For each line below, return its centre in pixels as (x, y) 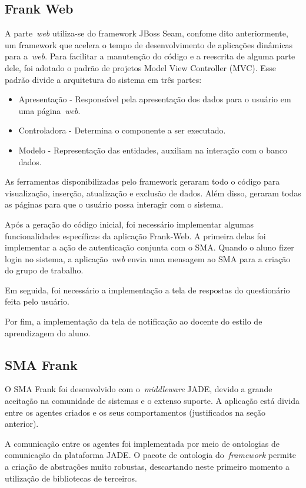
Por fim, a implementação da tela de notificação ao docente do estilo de (134, 321)
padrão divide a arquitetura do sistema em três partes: (103, 79)
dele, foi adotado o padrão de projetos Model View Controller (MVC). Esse (141, 67)
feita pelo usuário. (37, 301)
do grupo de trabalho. (44, 270)
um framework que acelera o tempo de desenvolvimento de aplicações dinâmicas (149, 44)
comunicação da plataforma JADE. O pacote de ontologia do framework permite (150, 455)
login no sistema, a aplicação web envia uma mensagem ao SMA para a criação (148, 258)
